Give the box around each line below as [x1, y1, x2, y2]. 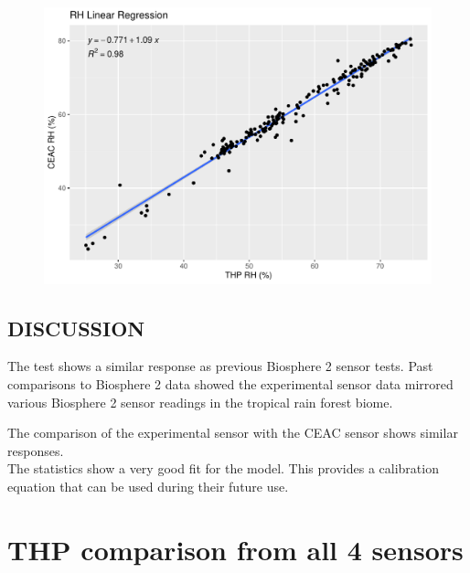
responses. [7, 440, 64, 460]
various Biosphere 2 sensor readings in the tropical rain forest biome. [7, 392, 393, 411]
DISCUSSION [7, 313, 145, 342]
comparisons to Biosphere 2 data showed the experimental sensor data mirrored [7, 375, 454, 394]
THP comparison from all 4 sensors [7, 530, 464, 568]
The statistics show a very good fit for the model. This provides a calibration [7, 459, 439, 478]
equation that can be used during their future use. [7, 477, 289, 496]
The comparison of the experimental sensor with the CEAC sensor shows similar [7, 423, 458, 442]
